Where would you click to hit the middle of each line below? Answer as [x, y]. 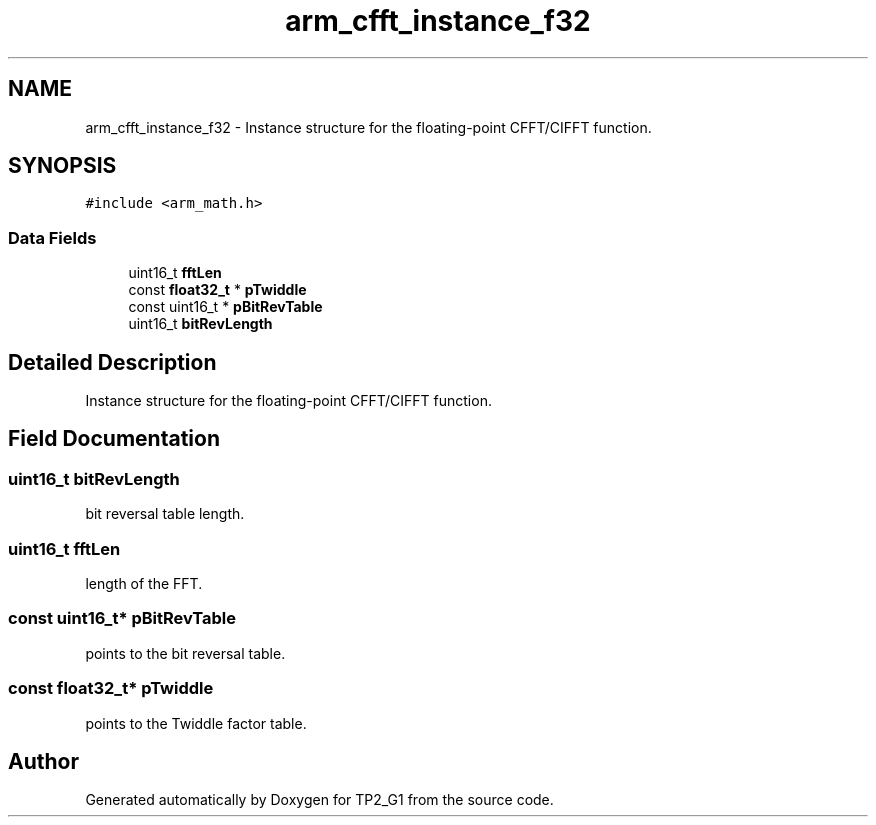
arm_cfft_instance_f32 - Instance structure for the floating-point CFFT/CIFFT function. [368, 127]
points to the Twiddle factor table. [196, 723]
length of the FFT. [144, 583]
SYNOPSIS [62, 166]
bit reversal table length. [165, 514]
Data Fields [52, 237]
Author [43, 761]
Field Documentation [114, 439]
